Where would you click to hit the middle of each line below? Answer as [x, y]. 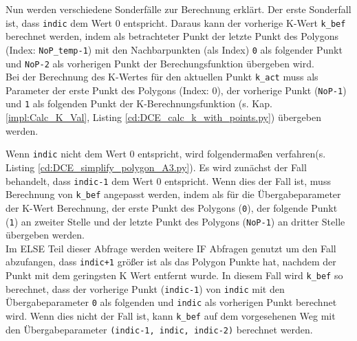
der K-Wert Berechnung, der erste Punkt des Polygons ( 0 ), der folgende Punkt [172, 207]
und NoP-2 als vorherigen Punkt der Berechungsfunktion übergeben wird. [160, 63]
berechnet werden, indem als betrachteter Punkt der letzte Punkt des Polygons [172, 36]
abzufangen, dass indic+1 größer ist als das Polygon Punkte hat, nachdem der [171, 262]
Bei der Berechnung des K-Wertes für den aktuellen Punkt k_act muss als [162, 77]
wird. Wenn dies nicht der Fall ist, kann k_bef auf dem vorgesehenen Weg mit [171, 316]
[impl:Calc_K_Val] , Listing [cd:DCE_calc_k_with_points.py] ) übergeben [163, 117]
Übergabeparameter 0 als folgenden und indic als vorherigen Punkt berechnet [171, 302]
